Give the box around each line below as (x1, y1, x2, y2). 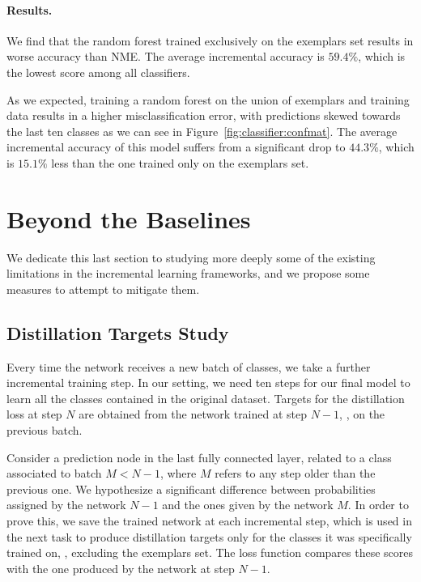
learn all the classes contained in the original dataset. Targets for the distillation (6, 389, 405, 406)
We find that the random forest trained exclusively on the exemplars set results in (6, 32, 414, 49)
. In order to (347, 496, 409, 513)
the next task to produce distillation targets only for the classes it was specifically (6, 528, 412, 545)
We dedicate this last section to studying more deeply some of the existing (6, 249, 376, 266)
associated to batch (6, 465, 102, 482)
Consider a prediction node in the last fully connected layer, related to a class (6, 448, 392, 465)
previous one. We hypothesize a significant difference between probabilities (6, 480, 376, 497)
